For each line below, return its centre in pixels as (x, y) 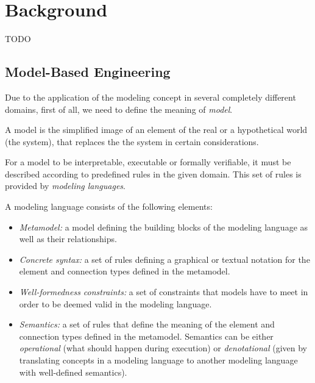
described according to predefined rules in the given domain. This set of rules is (153, 174)
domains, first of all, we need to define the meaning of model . (119, 109)
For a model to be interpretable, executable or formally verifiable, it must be (148, 162)
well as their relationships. (68, 239)
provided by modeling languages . (65, 186)
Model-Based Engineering (88, 72)
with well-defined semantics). (73, 372)
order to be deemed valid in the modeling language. (115, 303)
